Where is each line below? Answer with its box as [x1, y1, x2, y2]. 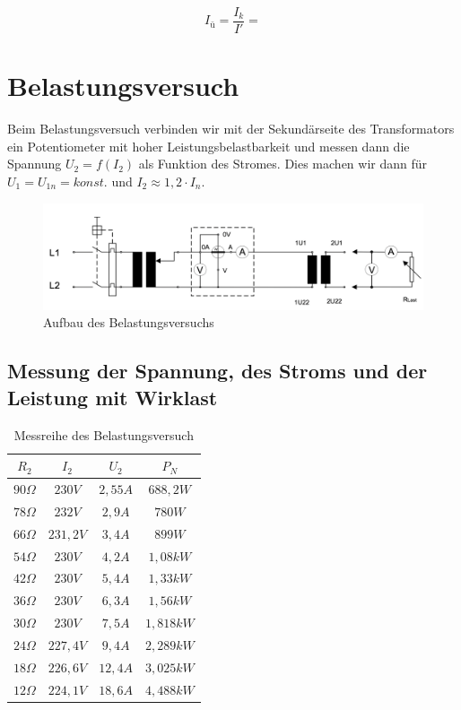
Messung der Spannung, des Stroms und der [7, 357, 428, 385]
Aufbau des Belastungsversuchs [43, 313, 214, 332]
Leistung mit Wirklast [7, 383, 218, 411]
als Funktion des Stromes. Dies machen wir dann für [138, 154, 428, 173]
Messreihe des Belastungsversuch [13, 425, 194, 444]
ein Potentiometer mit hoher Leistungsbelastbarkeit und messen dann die [7, 136, 410, 155]
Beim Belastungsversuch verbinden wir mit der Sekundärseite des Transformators [7, 119, 455, 138]
